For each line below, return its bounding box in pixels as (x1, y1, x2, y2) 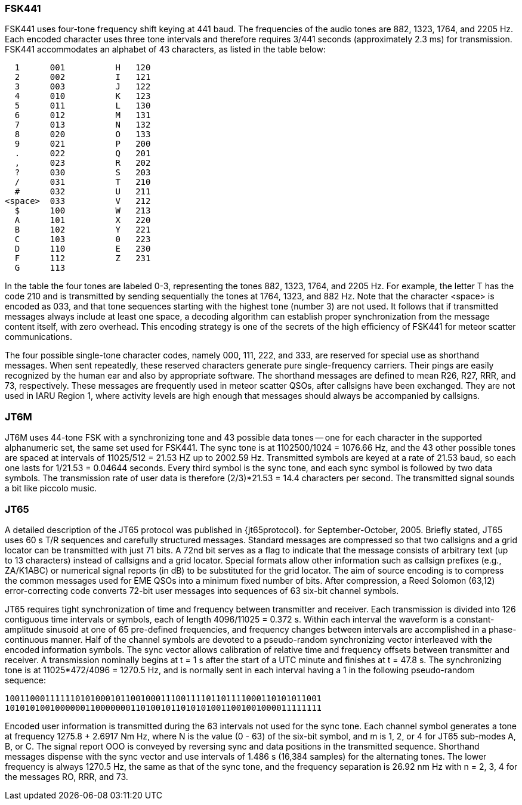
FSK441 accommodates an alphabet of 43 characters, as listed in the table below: (5, 44, 326, 55)
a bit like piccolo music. (5, 483, 97, 494)
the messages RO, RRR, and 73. (5, 771, 128, 782)
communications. (5, 332, 72, 342)
